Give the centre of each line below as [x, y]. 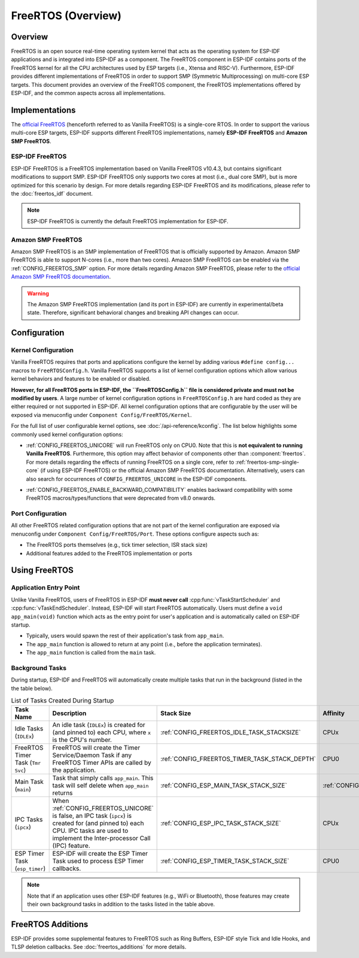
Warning [38, 293]
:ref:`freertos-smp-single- [267, 462]
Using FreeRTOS [42, 571]
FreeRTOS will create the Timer [96, 748]
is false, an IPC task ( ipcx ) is [92, 816]
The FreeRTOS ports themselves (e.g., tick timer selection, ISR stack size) [117, 545]
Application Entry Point [45, 588]
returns [63, 793]
